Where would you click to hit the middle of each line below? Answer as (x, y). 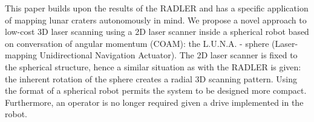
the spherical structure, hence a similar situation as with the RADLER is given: (153, 66)
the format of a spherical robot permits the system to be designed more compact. (156, 90)
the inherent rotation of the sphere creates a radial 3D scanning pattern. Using (151, 78)
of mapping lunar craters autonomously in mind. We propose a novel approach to (156, 20)
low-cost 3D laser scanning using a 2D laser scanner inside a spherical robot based (157, 32)
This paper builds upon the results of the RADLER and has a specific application (157, 8)
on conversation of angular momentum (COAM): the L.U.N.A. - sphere (137, 43)
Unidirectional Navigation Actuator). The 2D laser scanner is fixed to (168, 55)
